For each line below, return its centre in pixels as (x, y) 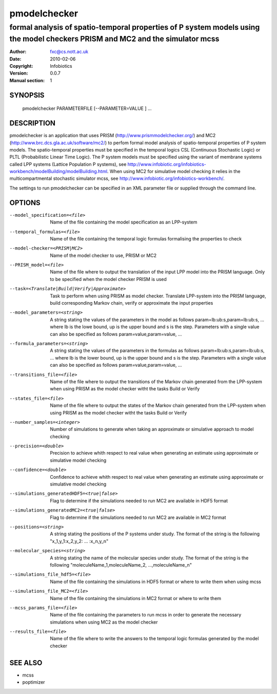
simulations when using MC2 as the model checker (104, 622)
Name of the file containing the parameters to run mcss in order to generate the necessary (146, 615)
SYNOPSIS (27, 95)
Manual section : (27, 80)
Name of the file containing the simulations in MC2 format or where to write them (136, 598)
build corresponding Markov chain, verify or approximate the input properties (132, 303)
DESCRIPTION (33, 123)
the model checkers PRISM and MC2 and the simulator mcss (114, 39)
